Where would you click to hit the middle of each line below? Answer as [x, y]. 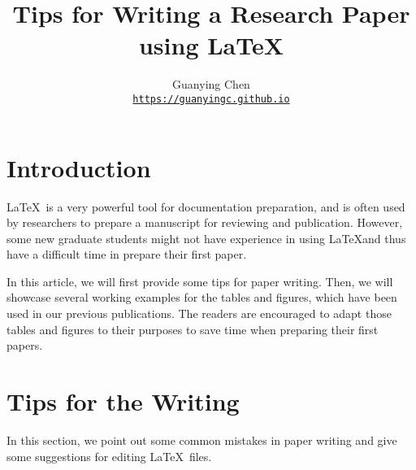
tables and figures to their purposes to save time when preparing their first [193, 329]
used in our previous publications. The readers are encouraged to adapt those [199, 313]
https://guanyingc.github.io [211, 99]
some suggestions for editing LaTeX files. [109, 456]
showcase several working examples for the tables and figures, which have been [202, 297]
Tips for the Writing [123, 401]
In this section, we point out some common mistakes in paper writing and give [202, 440]
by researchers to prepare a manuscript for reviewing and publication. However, [205, 222]
